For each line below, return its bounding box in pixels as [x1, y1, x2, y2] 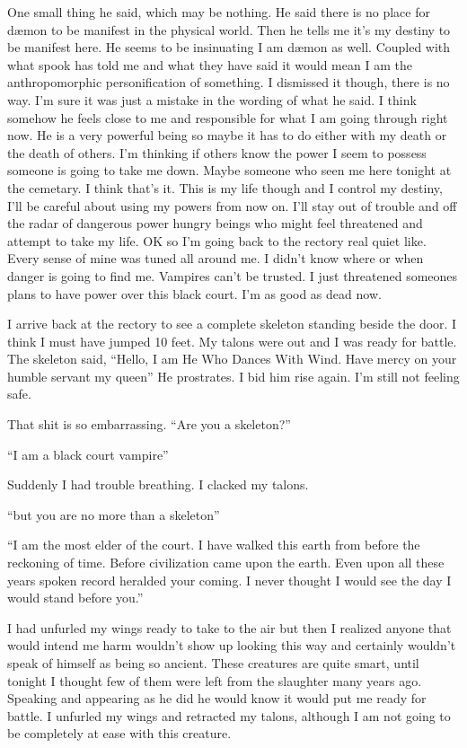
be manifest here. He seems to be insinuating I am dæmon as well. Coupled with [7, 38, 451, 57]
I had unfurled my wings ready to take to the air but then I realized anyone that [7, 618, 452, 637]
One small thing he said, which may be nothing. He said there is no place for [7, 3, 430, 21]
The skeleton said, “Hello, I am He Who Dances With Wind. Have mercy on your [7, 349, 457, 368]
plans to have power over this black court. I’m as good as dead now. [7, 284, 382, 303]
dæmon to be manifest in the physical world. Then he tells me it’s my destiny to [7, 20, 451, 39]
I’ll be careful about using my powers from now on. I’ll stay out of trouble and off [7, 196, 457, 215]
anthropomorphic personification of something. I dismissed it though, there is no [7, 73, 450, 92]
